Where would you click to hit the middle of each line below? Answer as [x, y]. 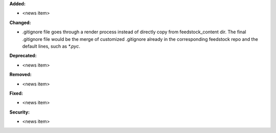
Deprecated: [23, 56]
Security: [20, 112]
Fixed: [16, 93]
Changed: [20, 23]
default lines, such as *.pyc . [51, 46]
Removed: [20, 75]
